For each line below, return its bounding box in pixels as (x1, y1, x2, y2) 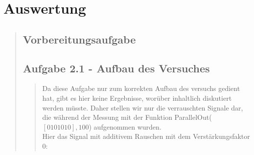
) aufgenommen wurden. (89, 121, 162, 132)
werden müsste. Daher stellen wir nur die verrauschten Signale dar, (42, 102, 243, 112)
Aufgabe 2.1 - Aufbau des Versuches (23, 60, 210, 75)
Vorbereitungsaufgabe (23, 31, 136, 46)
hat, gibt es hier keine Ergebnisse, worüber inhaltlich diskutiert (42, 92, 232, 103)
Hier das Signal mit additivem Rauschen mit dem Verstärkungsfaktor (42, 131, 250, 141)
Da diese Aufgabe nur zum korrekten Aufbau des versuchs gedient (42, 83, 240, 93)
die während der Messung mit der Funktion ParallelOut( (42, 112, 212, 122)
